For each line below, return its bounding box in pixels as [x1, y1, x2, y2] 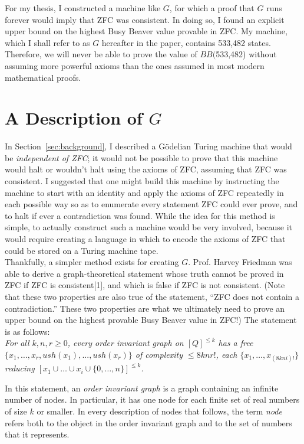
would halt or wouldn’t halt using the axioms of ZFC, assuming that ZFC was [5, 163, 287, 175]
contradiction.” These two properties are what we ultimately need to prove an [5, 302, 285, 314]
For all [5, 337, 29, 349]
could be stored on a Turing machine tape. [5, 244, 158, 256]
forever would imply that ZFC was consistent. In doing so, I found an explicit [5, 13, 285, 25]
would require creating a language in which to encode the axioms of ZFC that [5, 233, 286, 245]
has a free [218, 337, 253, 349]
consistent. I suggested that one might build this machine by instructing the [5, 175, 279, 187]
